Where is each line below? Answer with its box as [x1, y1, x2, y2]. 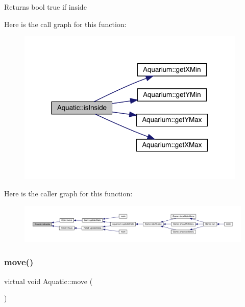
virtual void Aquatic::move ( [4, 275, 93, 286]
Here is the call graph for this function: [4, 18, 127, 29]
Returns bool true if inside [4, 2, 87, 12]
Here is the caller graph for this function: [4, 188, 133, 198]
